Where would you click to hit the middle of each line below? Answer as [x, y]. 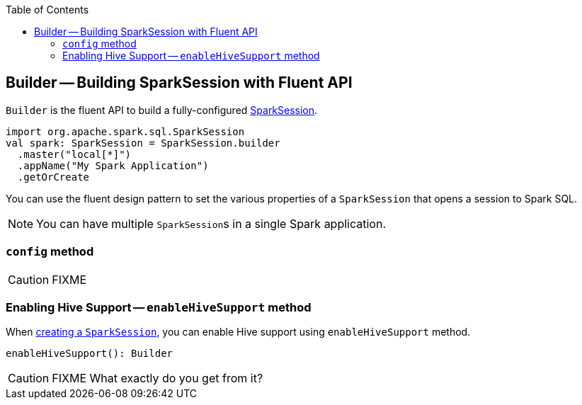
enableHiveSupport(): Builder [90, 354]
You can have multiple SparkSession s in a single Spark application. [211, 223]
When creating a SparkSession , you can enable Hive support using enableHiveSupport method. [238, 332]
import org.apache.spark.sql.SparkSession [125, 131]
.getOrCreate [53, 177]
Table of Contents [47, 10]
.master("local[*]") [74, 154]
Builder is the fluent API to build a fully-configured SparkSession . [162, 110]
